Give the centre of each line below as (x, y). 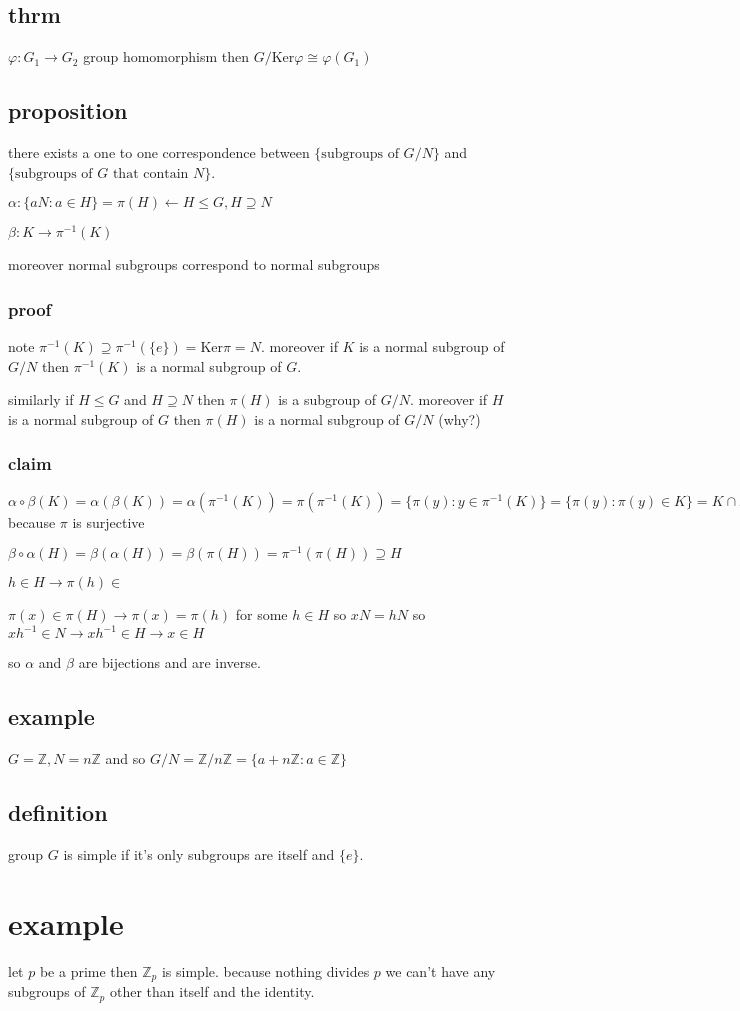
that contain (150, 173)
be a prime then (88, 970)
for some (261, 614)
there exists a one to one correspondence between (159, 152)
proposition (68, 110)
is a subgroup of (327, 399)
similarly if (41, 399)
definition (58, 812)
